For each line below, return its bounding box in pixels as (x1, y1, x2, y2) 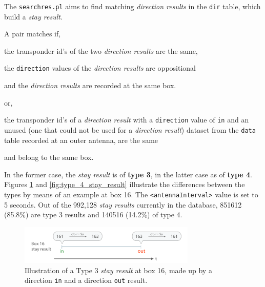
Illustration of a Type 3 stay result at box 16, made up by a (25, 264, 212, 275)
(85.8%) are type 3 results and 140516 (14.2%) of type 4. (4, 209, 182, 220)
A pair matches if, (4, 28, 61, 39)
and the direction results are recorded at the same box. (4, 80, 176, 91)
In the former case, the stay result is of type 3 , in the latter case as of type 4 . (4, 169, 252, 179)
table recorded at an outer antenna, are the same (4, 134, 158, 145)
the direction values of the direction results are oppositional (4, 63, 196, 73)
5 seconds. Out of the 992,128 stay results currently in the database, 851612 (4, 199, 242, 210)
